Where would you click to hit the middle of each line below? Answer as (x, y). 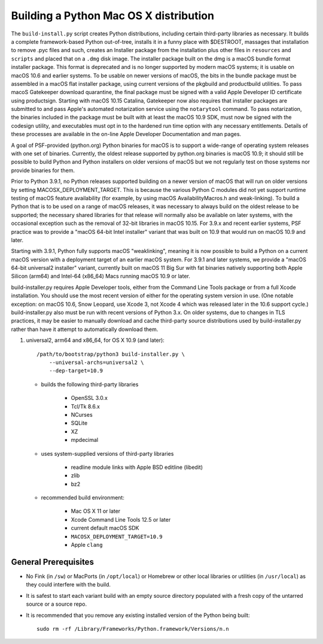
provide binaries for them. (43, 170)
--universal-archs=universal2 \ (96, 362)
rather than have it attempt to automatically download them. (85, 329)
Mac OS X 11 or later (96, 511)
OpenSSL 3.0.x (89, 398)
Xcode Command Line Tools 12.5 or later (121, 519)
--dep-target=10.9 (76, 371)
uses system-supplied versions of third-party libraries (107, 453)
